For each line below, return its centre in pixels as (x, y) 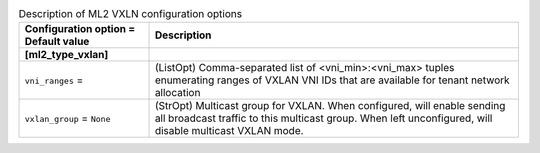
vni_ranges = (54, 80)
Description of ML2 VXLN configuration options (130, 14)
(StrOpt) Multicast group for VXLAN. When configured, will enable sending (330, 106)
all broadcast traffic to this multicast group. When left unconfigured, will (323, 118)
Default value (57, 42)
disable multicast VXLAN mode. (229, 131)
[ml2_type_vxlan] (66, 55)
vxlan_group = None (67, 118)
